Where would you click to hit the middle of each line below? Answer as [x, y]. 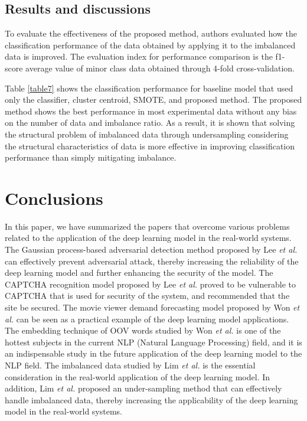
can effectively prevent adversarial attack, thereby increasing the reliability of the [152, 261]
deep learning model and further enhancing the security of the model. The [139, 272]
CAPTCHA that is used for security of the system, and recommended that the [147, 296]
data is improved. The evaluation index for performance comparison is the [139, 56]
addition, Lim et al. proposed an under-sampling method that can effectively [143, 388]
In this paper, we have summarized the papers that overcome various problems [147, 226]
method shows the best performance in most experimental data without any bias [151, 111]
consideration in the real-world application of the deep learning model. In [138, 376]
